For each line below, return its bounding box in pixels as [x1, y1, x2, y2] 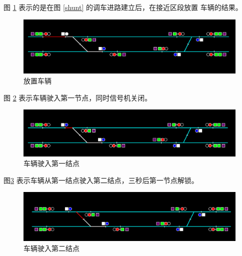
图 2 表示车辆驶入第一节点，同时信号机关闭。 [3, 92, 152, 102]
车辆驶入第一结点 [23, 158, 79, 168]
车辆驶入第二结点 [23, 243, 79, 253]
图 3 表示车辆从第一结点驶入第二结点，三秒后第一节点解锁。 [3, 174, 198, 185]
